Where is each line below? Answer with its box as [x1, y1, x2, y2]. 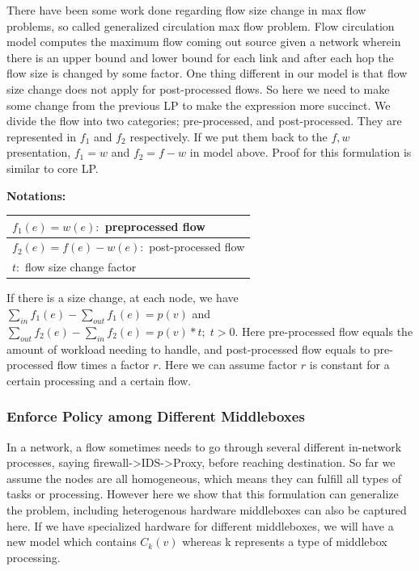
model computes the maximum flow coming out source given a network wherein [6, 33, 401, 50]
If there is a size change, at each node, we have [6, 289, 239, 306]
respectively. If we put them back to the [129, 128, 328, 145]
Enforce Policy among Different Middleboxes [6, 406, 305, 426]
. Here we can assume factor [158, 356, 298, 373]
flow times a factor [57, 356, 150, 373]
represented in [6, 128, 77, 145]
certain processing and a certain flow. [6, 372, 192, 388]
